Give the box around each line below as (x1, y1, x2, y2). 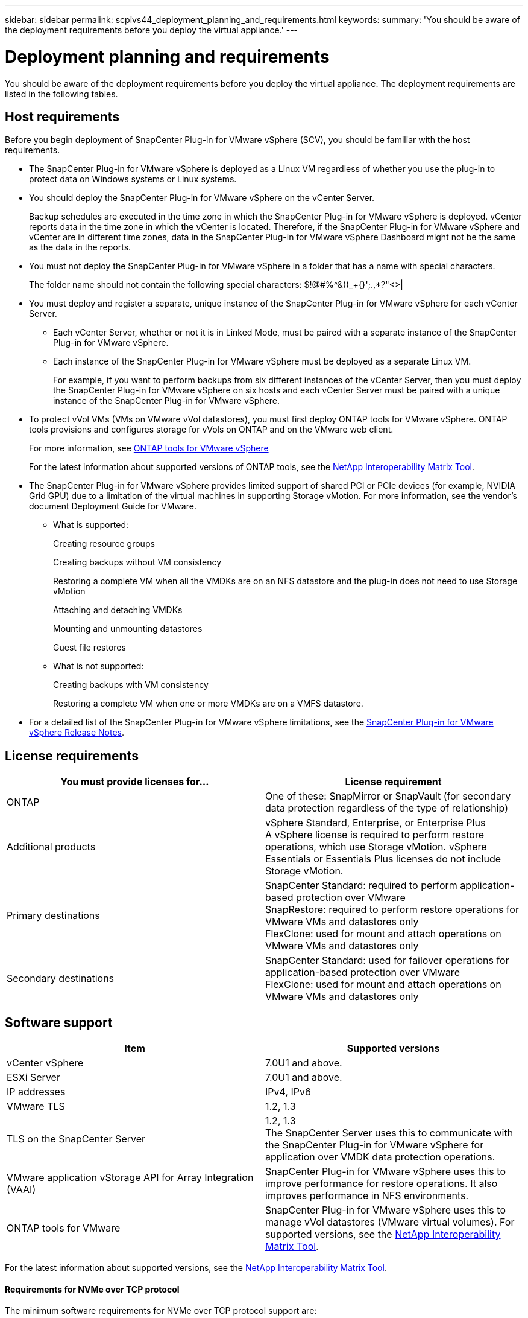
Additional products (7, 841, 96, 853)
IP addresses (7, 1086, 66, 1098)
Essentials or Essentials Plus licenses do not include (265, 853, 501, 865)
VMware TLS (7, 1100, 65, 1113)
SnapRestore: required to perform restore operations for (265, 903, 519, 916)
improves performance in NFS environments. (265, 1189, 469, 1202)
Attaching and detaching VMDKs (53, 605, 183, 616)
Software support (5, 1014, 113, 1030)
